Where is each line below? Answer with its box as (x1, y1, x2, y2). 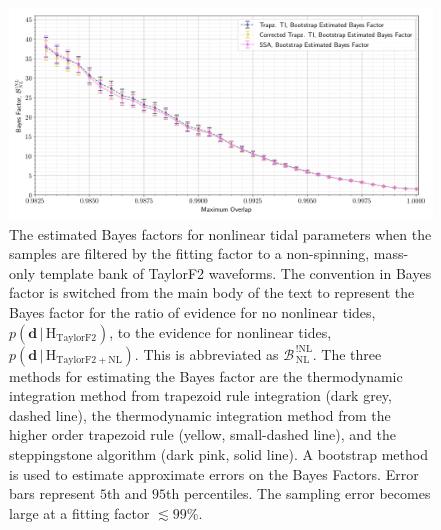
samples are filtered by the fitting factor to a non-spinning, (9, 243, 370, 264)
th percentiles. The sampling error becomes (166, 483, 431, 504)
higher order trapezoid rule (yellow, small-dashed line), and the (9, 424, 396, 445)
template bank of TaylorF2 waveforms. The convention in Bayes (39, 262, 432, 283)
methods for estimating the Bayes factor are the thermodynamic (9, 365, 403, 386)
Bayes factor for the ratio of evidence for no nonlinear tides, (9, 301, 376, 322)
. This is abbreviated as (134, 343, 279, 364)
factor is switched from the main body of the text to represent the (9, 282, 415, 303)
